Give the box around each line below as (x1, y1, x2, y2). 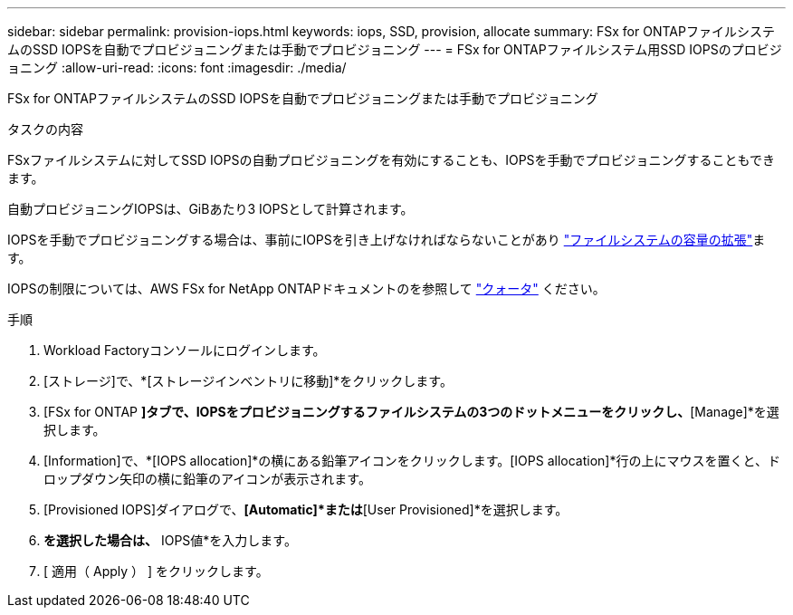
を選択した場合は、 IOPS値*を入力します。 (43, 533, 297, 548)
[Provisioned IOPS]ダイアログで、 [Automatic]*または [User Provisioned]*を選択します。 (43, 502, 568, 517)
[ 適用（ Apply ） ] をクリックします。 (43, 563, 269, 579)
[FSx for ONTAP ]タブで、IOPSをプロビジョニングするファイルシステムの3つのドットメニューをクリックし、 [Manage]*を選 (43, 404, 779, 419)
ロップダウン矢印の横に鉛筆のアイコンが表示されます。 (43, 471, 371, 486)
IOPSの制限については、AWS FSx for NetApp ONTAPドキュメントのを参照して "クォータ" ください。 (7, 281, 606, 296)
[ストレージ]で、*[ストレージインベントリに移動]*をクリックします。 (43, 373, 453, 389)
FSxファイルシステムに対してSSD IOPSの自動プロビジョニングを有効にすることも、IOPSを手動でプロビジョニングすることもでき (7, 152, 775, 168)
